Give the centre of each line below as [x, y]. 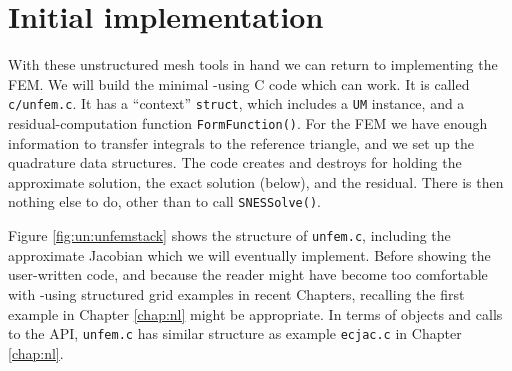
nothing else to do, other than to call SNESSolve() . [164, 201]
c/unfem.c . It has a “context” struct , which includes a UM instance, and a [236, 103]
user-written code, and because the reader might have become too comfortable [248, 274]
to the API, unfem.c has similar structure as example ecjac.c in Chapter [235, 333]
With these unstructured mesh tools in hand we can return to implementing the [253, 64]
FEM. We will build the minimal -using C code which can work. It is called [239, 83]
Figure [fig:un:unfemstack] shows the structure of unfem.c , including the [229, 235]
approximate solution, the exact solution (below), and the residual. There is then [256, 181]
